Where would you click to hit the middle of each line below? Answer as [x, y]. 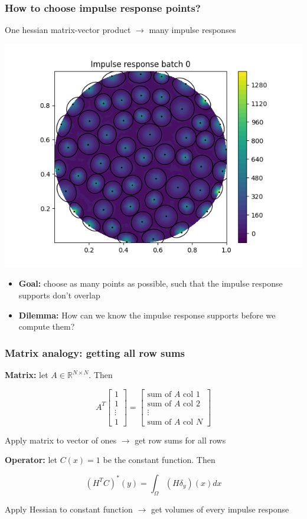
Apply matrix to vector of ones [61, 440]
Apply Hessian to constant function [69, 509]
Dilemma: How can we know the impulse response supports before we [147, 315]
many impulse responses [192, 30]
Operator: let [31, 460]
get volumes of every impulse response [220, 509]
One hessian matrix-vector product [68, 30]
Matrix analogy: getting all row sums [95, 352]
